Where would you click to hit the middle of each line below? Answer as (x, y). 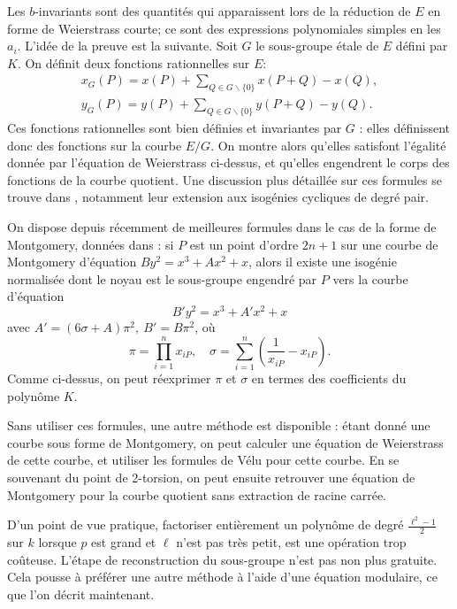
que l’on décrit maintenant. (81, 594)
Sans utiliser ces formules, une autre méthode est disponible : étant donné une (219, 425)
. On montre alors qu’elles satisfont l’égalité (328, 145)
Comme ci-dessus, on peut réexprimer (109, 378)
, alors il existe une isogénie (322, 262)
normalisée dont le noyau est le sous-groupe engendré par (162, 278)
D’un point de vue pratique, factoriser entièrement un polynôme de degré (206, 524)
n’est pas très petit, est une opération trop (291, 542)
